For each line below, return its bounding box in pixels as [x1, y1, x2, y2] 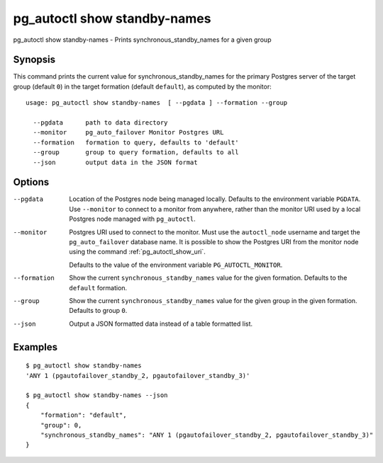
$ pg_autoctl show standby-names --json [26, 391, 168, 399]
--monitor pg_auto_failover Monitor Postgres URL [33, 128, 224, 137]
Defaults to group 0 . [69, 307, 128, 315]
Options [13, 176, 50, 188]
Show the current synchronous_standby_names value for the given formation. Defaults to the [69, 273, 348, 282]
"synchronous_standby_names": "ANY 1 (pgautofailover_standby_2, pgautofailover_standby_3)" [40, 430, 374, 439]
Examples [13, 341, 58, 353]
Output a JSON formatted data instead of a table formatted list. [69, 319, 253, 328]
